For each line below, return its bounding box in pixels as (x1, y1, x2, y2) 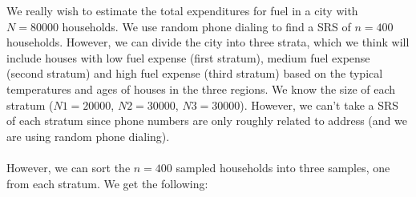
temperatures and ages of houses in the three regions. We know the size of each (6, 80, 396, 97)
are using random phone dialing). (6, 127, 170, 144)
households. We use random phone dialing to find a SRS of (62, 18, 351, 34)
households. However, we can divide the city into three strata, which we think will (6, 34, 410, 50)
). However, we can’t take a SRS (240, 96, 399, 113)
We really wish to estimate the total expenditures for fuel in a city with (6, 2, 358, 18)
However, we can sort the (6, 159, 131, 175)
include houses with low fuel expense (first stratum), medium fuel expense (6, 49, 370, 66)
